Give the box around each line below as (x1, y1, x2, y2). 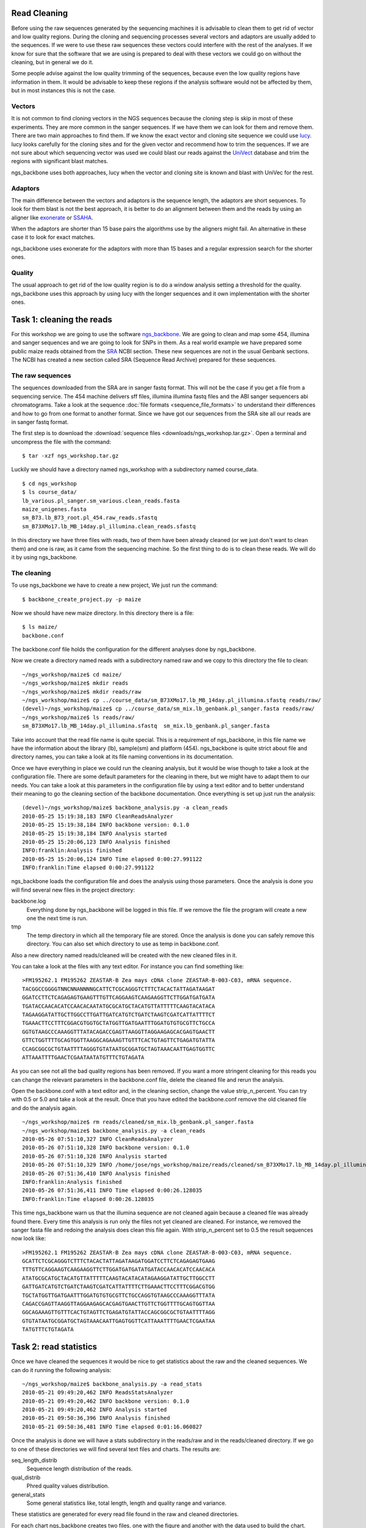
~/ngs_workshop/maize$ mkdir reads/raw (22, 688, 142, 695)
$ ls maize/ (22, 623, 58, 631)
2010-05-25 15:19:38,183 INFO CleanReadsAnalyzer (22, 813, 174, 820)
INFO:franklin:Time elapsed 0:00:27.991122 (22, 864, 154, 871)
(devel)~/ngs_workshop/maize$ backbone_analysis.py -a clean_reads (22, 804, 228, 811)
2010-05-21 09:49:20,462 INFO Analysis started (22, 1406, 167, 1413)
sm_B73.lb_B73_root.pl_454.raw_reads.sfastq (22, 514, 158, 521)
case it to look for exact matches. (11, 233, 95, 241)
